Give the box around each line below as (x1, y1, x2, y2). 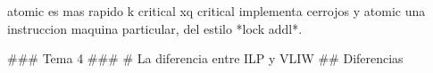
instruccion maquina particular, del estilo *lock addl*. (7, 19, 303, 37)
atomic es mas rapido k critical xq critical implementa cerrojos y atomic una (7, 2, 426, 20)
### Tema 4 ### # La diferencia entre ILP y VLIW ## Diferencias (7, 49, 404, 68)
